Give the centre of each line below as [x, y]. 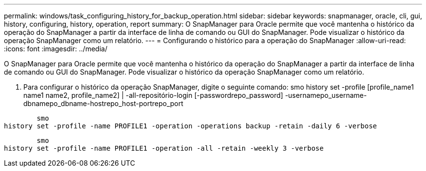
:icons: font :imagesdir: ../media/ [56, 49]
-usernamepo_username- [326, 95]
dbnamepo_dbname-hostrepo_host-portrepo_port [103, 103]
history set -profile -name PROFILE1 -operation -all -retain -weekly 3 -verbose [164, 148]
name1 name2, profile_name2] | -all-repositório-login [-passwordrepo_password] [153, 95]
